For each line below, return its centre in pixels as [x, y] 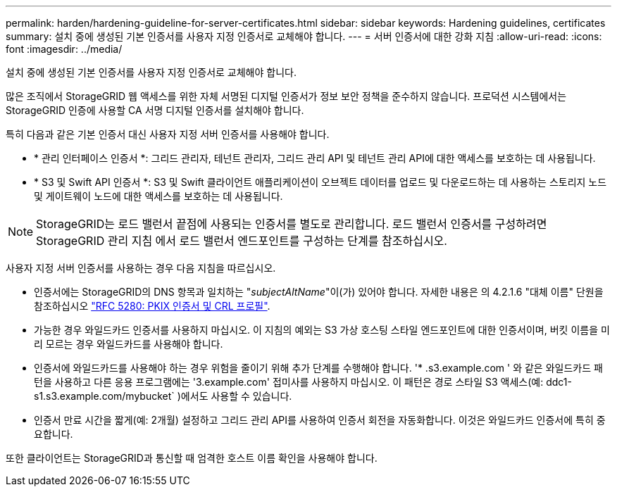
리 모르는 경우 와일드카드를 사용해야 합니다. [129, 344]
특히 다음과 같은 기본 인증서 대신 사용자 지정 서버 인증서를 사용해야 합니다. [168, 134]
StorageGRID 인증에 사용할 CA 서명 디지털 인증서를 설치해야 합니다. [155, 110]
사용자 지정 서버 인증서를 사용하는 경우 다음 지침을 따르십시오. [141, 268]
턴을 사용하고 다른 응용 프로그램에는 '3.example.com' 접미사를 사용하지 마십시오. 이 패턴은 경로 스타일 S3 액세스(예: [289, 382]
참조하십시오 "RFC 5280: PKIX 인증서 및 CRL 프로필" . [152, 306]
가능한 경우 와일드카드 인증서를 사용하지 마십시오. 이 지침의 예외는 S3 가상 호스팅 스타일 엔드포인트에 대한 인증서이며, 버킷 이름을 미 [322, 330]
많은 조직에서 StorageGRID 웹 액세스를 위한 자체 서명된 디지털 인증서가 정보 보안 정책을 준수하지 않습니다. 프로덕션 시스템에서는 [286, 96]
